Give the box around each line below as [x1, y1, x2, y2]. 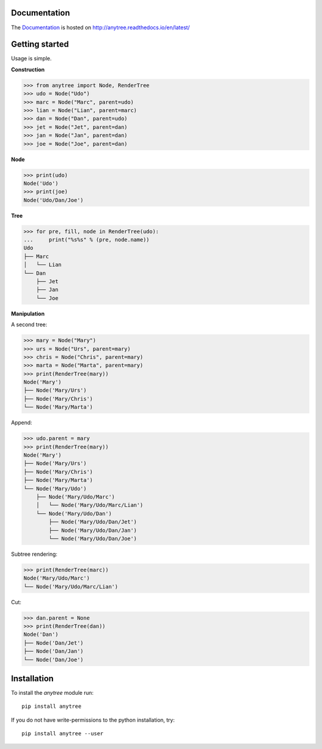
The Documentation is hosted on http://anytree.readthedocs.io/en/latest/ [11, 24, 190, 31]
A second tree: [11, 321, 48, 328]
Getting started [11, 39, 69, 49]
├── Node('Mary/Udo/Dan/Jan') [48, 527, 137, 534]
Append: [11, 419, 32, 426]
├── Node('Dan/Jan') [23, 648, 83, 655]
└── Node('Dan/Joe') [23, 656, 83, 663]
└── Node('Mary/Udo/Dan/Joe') [48, 535, 137, 542]
